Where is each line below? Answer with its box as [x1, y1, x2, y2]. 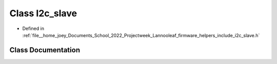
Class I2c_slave [9, 8, 77, 19]
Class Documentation [9, 46, 81, 54]
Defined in [22, 25, 45, 31]
